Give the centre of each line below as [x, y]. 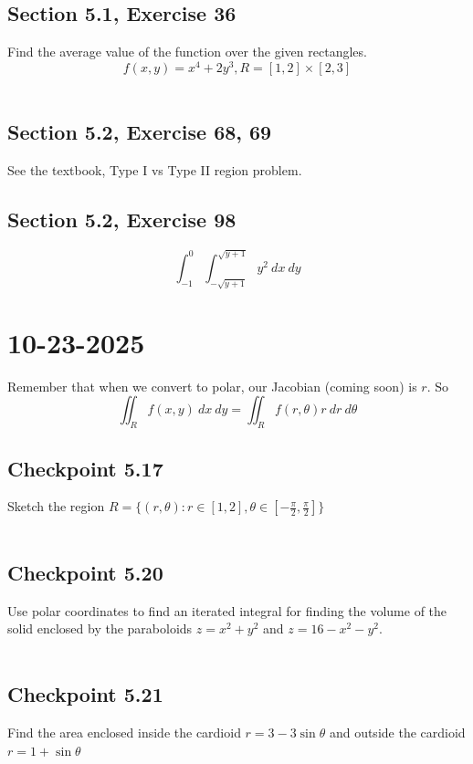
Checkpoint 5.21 [85, 694]
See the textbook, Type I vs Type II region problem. [155, 170]
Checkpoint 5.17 [85, 468]
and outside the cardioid [397, 733]
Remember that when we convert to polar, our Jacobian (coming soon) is [212, 386]
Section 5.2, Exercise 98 [122, 220]
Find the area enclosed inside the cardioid [124, 733]
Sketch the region [56, 506]
